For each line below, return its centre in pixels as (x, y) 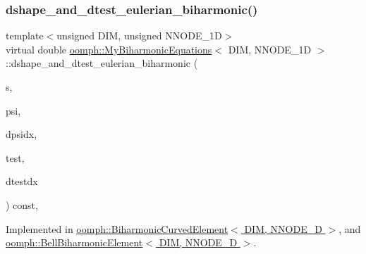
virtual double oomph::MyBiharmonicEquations (109, 49)
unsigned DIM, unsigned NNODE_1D (139, 36)
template (25, 36)
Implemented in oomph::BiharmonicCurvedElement (117, 228)
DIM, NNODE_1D (270, 49)
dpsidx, (22, 134)
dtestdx (22, 181)
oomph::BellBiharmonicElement (74, 242)
